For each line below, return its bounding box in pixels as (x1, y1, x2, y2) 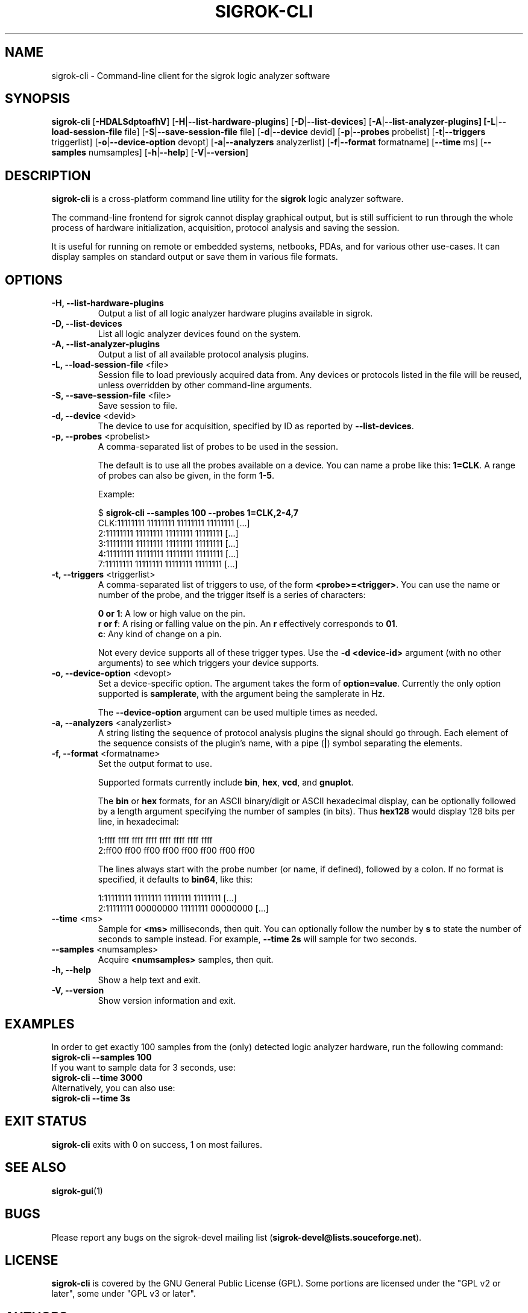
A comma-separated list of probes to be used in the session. (98, 441, 339, 452)
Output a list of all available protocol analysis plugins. (98, 349, 309, 360)
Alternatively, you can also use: (51, 1082, 175, 1093)
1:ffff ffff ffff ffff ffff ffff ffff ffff (98, 835, 213, 846)
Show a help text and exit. (98, 975, 201, 986)
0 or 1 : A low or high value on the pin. (98, 608, 246, 619)
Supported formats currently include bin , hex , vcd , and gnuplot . (98, 777, 354, 788)
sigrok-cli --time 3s (51, 1092, 131, 1103)
